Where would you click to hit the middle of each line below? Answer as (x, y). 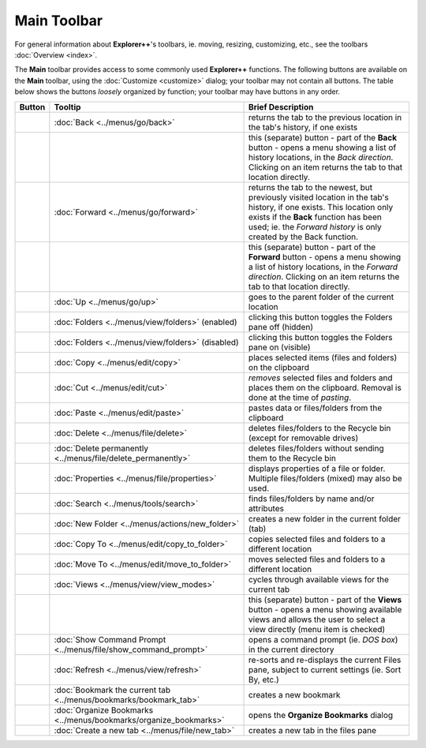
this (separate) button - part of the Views (325, 600)
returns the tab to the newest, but (311, 187)
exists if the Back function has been (315, 217)
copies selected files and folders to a (317, 539)
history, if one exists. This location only (321, 207)
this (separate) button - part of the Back (323, 137)
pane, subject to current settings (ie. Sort (325, 669)
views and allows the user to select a (317, 619)
